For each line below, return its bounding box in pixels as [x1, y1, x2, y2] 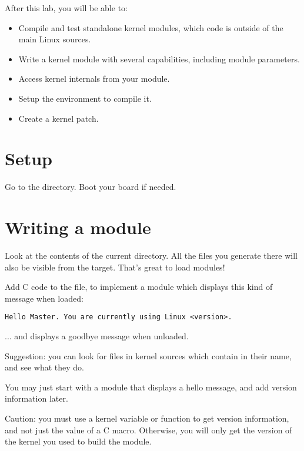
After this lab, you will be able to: [5, 2, 128, 14]
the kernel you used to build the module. [5, 435, 152, 447]
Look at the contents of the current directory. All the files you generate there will [5, 249, 298, 261]
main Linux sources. [18, 33, 91, 45]
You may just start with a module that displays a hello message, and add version [5, 380, 297, 393]
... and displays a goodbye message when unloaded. [5, 330, 189, 342]
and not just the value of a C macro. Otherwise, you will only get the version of [5, 423, 292, 436]
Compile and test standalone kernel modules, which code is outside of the [18, 21, 283, 34]
